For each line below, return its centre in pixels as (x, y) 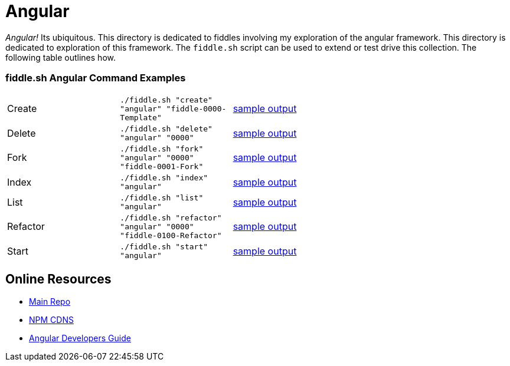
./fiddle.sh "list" (162, 197)
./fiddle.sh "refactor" (171, 217)
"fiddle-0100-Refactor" (171, 235)
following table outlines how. (61, 57)
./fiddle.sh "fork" (162, 149)
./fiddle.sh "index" (164, 177)
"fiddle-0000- (196, 108)
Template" (141, 117)
